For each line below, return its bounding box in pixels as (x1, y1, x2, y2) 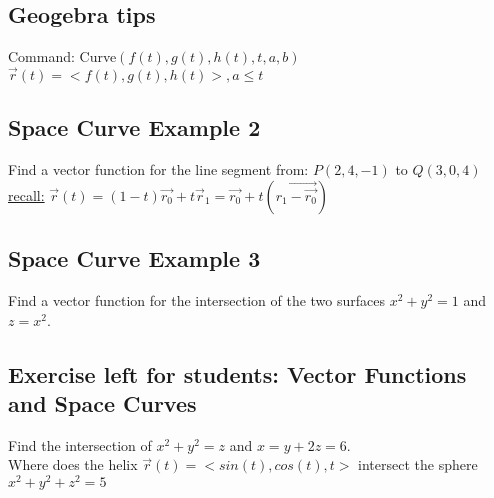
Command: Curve (8, 46, 117, 67)
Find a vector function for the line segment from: (8, 159, 309, 180)
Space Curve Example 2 (8, 112, 261, 143)
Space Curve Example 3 (8, 243, 261, 274)
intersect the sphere (358, 454, 478, 475)
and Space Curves (8, 387, 197, 418)
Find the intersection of (8, 434, 152, 455)
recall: (8, 184, 45, 205)
